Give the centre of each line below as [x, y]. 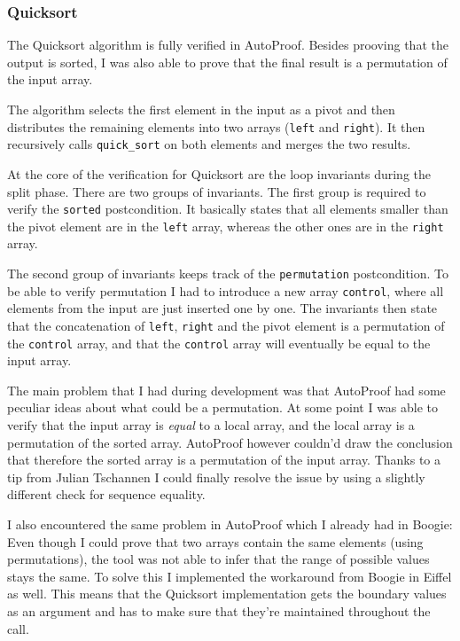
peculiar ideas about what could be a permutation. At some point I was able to [223, 407]
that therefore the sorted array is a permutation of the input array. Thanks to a [224, 460]
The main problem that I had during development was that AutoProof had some [226, 390]
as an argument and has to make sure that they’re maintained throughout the [219, 610]
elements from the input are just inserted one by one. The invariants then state [222, 308]
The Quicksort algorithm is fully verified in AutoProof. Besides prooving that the [228, 45]
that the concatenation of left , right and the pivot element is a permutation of [226, 325]
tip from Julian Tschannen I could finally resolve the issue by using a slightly [216, 477]
